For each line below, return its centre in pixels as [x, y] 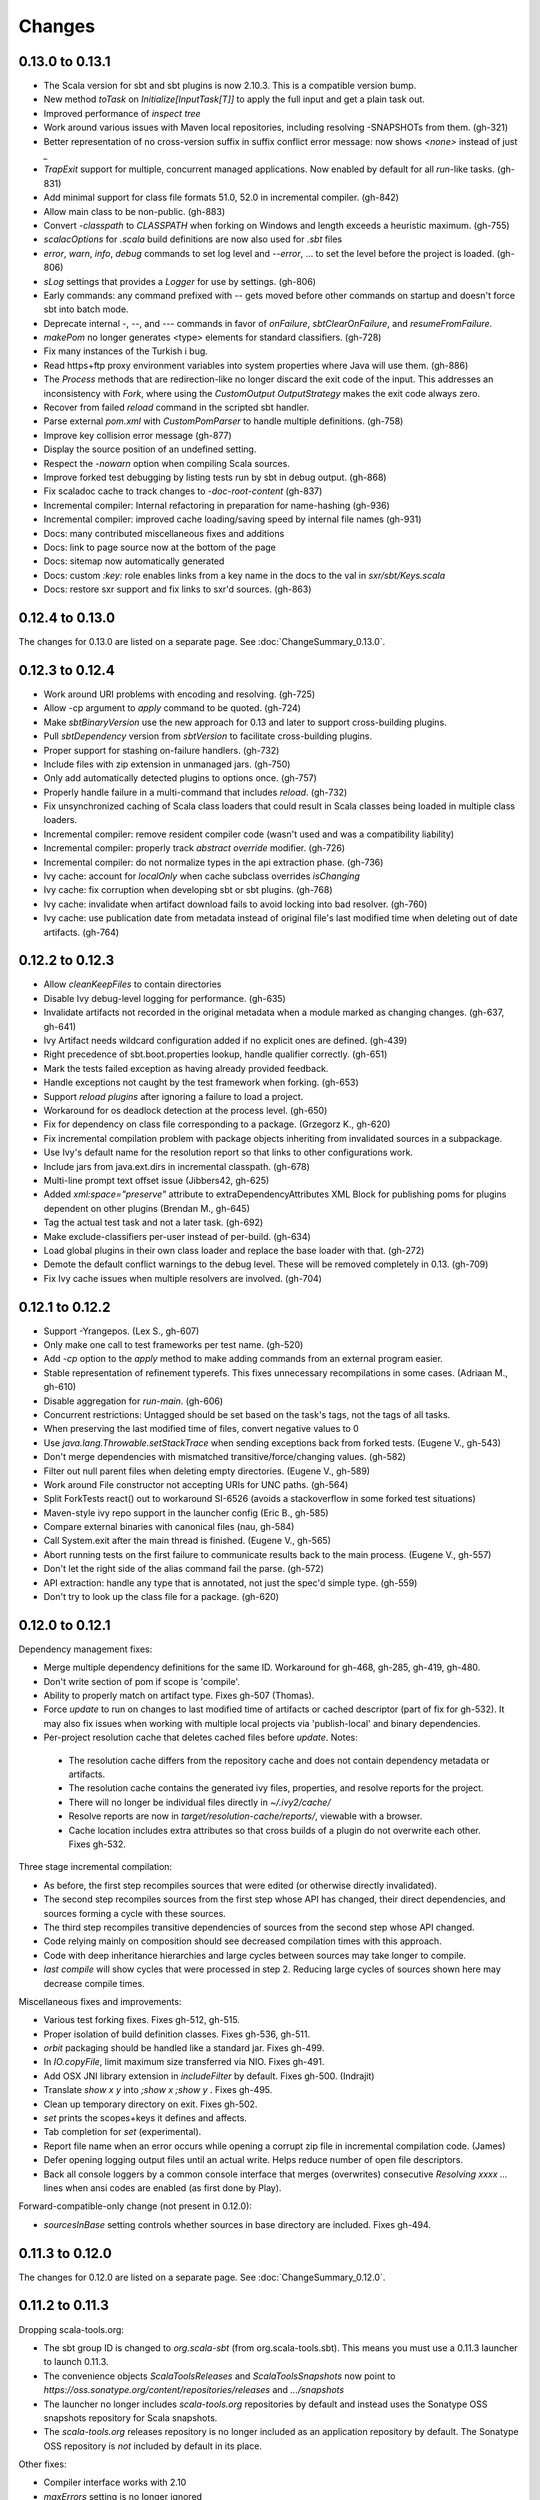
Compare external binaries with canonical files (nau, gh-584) [169, 1527]
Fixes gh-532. [97, 1844]
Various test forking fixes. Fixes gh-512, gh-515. [141, 2020]
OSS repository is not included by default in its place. [153, 2446]
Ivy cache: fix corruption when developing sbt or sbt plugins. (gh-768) [188, 890]
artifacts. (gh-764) [81, 932]
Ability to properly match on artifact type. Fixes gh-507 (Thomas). [179, 1696]
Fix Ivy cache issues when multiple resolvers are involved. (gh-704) [182, 1278]
